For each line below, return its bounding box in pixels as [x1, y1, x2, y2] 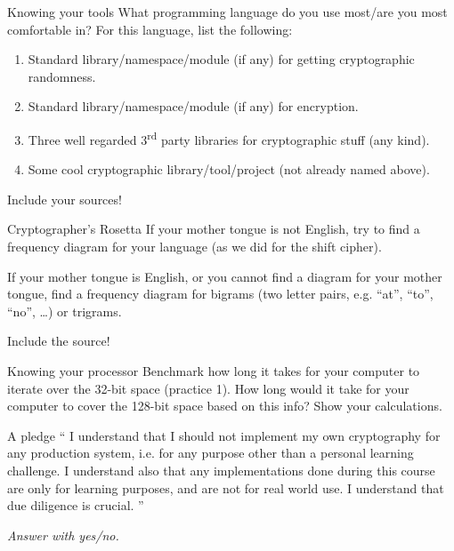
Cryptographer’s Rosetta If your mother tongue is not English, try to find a [7, 220, 420, 238]
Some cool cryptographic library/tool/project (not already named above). [28, 160, 430, 179]
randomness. [28, 67, 96, 85]
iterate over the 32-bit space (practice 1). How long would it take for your [7, 379, 409, 397]
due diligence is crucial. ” [7, 496, 144, 515]
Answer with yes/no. [7, 525, 119, 544]
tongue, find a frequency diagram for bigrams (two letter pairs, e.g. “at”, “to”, [7, 284, 434, 303]
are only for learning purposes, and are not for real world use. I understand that [7, 478, 444, 497]
